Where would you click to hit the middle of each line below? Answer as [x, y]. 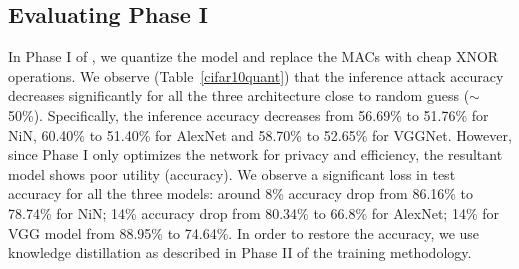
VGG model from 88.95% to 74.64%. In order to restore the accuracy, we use [244, 232]
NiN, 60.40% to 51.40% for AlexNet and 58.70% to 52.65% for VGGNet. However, [260, 134]
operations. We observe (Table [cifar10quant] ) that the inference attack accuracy [256, 75]
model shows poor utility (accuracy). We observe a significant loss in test [232, 173]
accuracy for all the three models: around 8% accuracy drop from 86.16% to [241, 193]
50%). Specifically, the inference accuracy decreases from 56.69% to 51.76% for [248, 114]
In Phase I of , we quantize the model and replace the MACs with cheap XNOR [253, 56]
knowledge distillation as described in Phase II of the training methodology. [240, 252]
